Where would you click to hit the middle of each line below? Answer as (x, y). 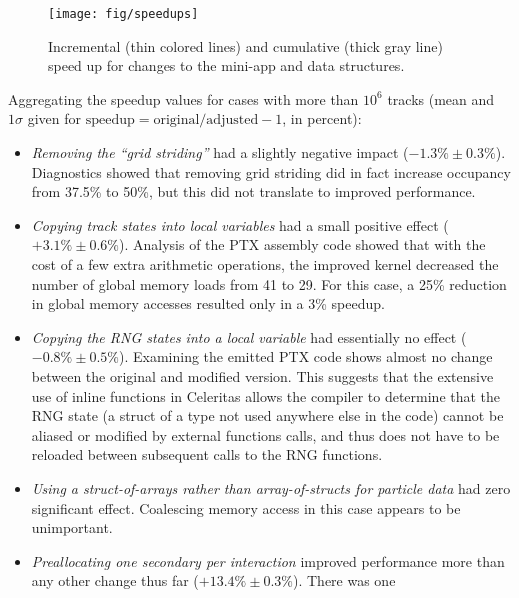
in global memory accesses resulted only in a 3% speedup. (208, 303)
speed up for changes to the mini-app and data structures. (226, 65)
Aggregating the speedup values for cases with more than (183, 98)
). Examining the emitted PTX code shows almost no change (305, 356)
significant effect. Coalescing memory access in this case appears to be (246, 507)
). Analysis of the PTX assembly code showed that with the (302, 244)
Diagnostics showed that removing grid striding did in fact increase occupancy (271, 171)
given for (54, 118)
